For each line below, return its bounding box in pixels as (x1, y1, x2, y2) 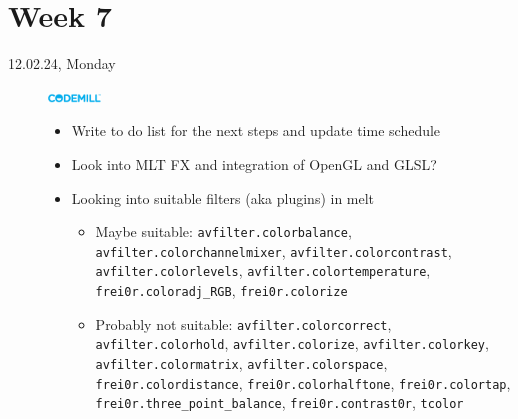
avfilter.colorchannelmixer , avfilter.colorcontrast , (95, 240, 452, 261)
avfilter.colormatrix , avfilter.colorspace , (95, 353, 388, 374)
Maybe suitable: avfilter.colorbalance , (95, 221, 352, 242)
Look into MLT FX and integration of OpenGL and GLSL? (71, 153, 437, 174)
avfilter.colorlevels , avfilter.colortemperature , (95, 260, 431, 281)
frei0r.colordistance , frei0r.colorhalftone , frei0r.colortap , (95, 372, 511, 393)
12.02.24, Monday (8, 53, 116, 74)
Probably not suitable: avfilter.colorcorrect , (95, 313, 392, 334)
